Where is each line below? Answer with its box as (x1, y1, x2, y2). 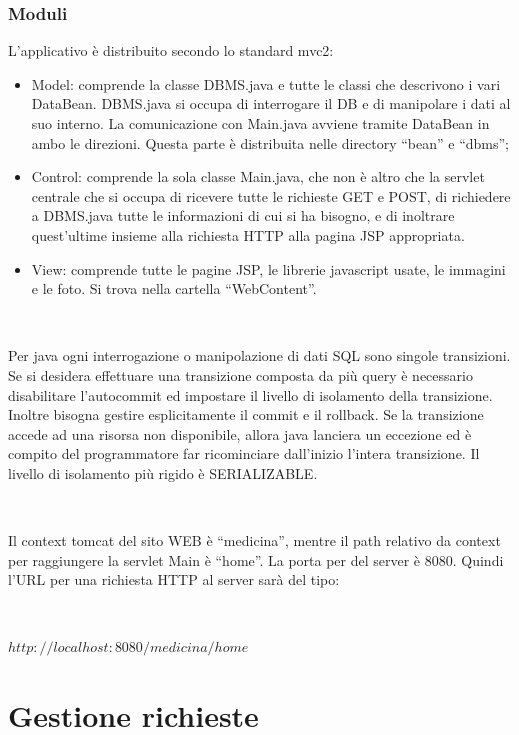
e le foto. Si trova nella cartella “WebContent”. (31, 278, 317, 299)
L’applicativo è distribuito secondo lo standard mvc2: (8, 40, 334, 61)
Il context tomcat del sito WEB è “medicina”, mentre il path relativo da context (8, 530, 501, 551)
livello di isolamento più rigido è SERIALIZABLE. (8, 462, 318, 483)
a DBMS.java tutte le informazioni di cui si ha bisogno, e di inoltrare (31, 205, 455, 226)
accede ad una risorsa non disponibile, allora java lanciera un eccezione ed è (8, 423, 472, 444)
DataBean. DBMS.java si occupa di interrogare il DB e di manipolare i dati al (31, 93, 511, 114)
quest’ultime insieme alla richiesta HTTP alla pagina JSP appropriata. (31, 224, 465, 245)
